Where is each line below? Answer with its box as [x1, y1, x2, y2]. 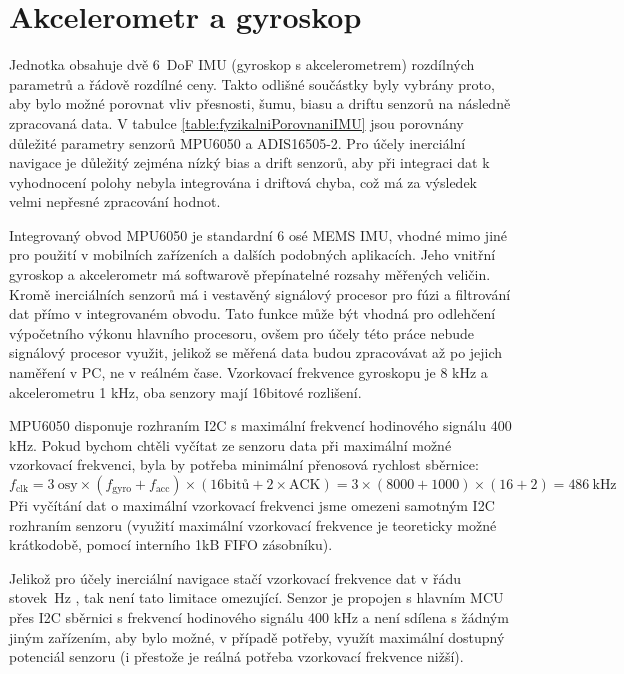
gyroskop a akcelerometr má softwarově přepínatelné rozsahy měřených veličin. [9, 264, 491, 285]
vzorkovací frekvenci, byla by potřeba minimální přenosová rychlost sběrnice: [9, 454, 479, 475]
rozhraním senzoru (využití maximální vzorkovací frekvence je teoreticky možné [9, 514, 497, 535]
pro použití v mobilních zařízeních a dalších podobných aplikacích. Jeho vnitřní [9, 244, 496, 265]
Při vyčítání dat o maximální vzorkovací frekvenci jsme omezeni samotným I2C [9, 495, 495, 515]
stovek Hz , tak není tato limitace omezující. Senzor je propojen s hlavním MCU [9, 587, 504, 608]
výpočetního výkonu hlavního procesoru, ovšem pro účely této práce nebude [9, 322, 475, 343]
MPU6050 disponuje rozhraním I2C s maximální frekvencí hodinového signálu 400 [9, 415, 512, 436]
